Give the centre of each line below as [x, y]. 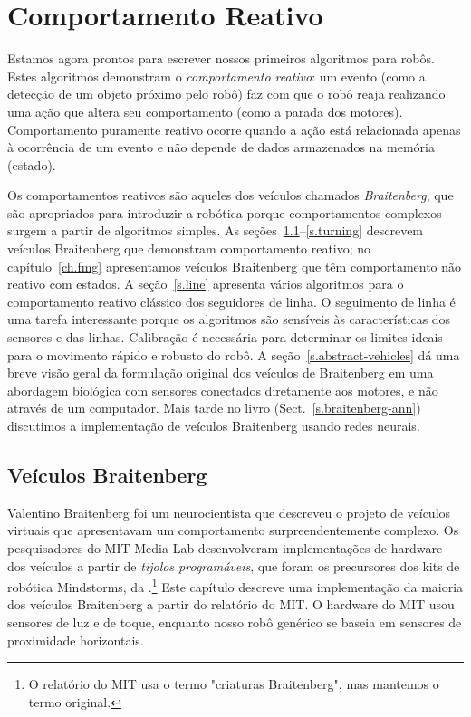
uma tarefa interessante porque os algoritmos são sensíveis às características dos [229, 319]
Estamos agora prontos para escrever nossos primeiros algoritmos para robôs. [221, 58]
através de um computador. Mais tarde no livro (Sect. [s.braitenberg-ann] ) [214, 408]
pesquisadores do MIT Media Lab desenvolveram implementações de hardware [225, 547]
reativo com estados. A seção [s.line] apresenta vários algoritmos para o [206, 284]
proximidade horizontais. [76, 640]
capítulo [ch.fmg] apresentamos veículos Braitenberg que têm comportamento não [235, 266]
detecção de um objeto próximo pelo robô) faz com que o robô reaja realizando [226, 94]
